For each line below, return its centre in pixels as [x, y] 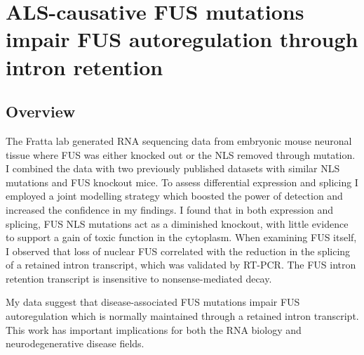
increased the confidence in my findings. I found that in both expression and [170, 209]
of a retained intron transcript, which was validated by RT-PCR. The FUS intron [181, 265]
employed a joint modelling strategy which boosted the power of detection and [174, 196]
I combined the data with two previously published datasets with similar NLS [173, 168]
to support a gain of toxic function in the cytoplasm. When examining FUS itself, [181, 237]
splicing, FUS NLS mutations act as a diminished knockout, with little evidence [177, 223]
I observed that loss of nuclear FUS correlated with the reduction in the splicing [178, 251]
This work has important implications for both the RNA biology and [154, 329]
